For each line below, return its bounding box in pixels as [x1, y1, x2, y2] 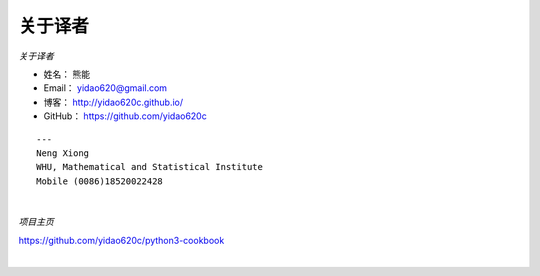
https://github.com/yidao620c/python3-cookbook [18, 234, 225, 246]
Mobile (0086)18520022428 [36, 175, 164, 187]
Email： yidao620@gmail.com [43, 82, 168, 94]
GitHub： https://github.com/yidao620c [43, 110, 207, 122]
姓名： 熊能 [43, 68, 90, 80]
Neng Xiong [36, 147, 90, 159]
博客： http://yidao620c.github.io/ [43, 96, 184, 108]
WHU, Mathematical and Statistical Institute [36, 161, 264, 173]
